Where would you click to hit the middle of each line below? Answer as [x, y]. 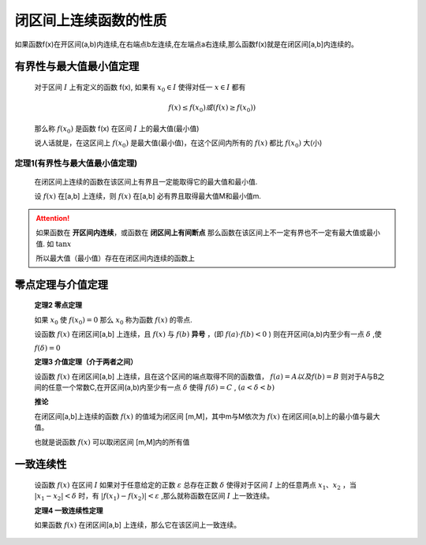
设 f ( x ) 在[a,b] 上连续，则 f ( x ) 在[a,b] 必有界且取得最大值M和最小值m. [148, 196]
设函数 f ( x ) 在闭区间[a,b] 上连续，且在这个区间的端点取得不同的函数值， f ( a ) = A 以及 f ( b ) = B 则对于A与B [206, 376]
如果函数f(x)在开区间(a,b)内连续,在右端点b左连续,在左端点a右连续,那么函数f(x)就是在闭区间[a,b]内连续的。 [186, 44]
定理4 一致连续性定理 [69, 510]
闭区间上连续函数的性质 [91, 21]
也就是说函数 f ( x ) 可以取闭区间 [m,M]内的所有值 [112, 442]
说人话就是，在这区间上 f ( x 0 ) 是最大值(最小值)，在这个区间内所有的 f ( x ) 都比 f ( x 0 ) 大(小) [178, 144]
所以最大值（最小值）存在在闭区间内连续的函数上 [115, 258]
